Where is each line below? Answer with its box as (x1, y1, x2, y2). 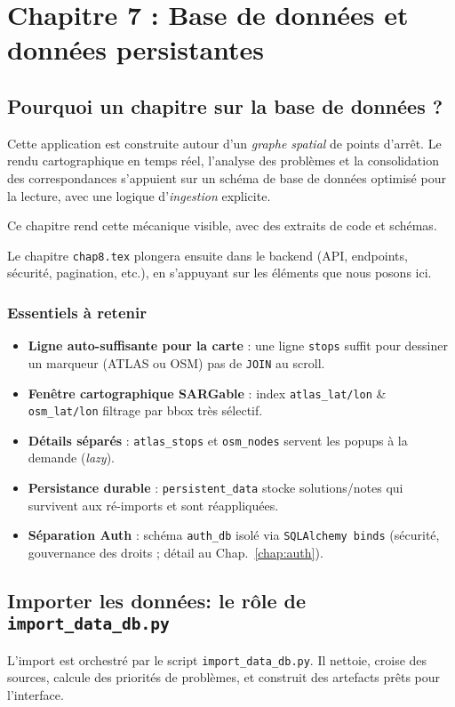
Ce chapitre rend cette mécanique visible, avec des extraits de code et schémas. (7, 216, 437, 235)
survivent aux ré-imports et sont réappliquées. (28, 495, 279, 514)
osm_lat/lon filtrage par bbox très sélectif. (28, 401, 263, 420)
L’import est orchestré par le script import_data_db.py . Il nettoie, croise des (7, 650, 427, 669)
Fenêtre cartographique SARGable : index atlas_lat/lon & (28, 383, 387, 402)
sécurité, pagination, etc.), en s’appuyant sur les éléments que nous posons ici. (7, 263, 432, 282)
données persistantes (7, 31, 265, 68)
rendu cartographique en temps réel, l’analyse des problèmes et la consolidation (7, 151, 439, 170)
